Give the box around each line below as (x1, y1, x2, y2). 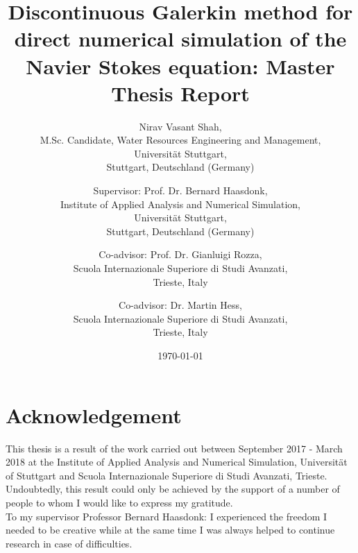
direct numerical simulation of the (14, 24, 347, 53)
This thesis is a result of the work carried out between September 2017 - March (6, 441, 343, 455)
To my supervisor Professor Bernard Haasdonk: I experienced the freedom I (6, 509, 327, 523)
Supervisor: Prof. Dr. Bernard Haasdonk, (93, 183, 268, 198)
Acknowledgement (6, 400, 182, 429)
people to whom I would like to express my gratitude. (6, 495, 233, 509)
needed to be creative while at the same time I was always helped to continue (6, 522, 335, 537)
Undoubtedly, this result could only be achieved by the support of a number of (6, 482, 340, 496)
